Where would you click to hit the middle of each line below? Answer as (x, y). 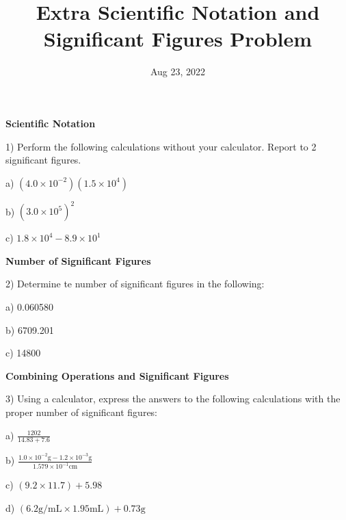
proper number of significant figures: (82, 412)
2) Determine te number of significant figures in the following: (135, 284)
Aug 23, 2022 (178, 71)
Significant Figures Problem (178, 39)
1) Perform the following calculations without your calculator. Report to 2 (161, 146)
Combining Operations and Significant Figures (117, 375)
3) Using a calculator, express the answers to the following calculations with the (173, 399)
